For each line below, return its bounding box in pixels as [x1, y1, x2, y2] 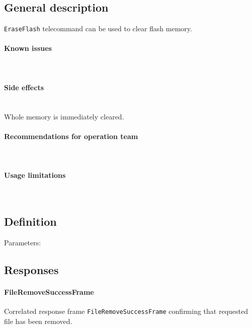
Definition [4, 214, 57, 229]
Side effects [4, 82, 44, 92]
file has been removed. [4, 316, 72, 326]
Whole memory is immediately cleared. [4, 111, 124, 121]
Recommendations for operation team [4, 130, 138, 141]
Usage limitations [4, 170, 66, 180]
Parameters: [4, 237, 41, 248]
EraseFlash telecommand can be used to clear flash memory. [4, 23, 192, 34]
